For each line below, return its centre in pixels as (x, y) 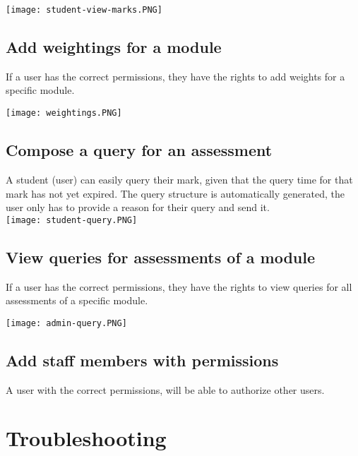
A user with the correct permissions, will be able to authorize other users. (165, 389)
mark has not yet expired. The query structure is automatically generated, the (175, 193)
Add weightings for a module (114, 47)
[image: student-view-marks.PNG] (84, 10)
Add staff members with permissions (142, 360)
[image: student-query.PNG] (72, 220)
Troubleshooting (86, 438)
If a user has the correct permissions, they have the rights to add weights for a (175, 76)
